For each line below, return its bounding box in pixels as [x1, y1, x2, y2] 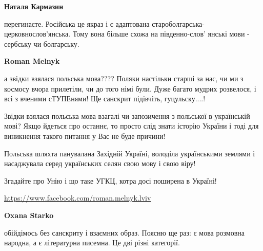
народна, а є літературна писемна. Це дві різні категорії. [4, 237, 180, 248]
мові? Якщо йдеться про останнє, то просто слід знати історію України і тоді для [4, 120, 259, 131]
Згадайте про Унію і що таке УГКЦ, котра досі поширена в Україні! [4, 175, 217, 186]
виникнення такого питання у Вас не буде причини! [4, 130, 166, 141]
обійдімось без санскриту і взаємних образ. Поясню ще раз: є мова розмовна [4, 227, 245, 238]
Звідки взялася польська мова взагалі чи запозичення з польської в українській [4, 110, 250, 121]
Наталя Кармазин [4, 1, 64, 11]
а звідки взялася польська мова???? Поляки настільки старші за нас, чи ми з [4, 73, 244, 83]
